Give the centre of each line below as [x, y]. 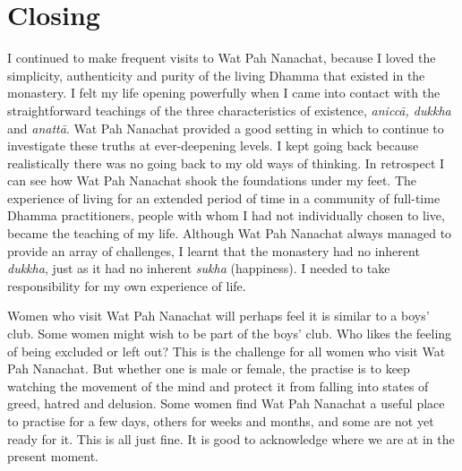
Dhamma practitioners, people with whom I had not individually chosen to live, [226, 215]
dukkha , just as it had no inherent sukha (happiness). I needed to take [199, 268]
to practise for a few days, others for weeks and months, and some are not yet [221, 421]
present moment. [53, 456]
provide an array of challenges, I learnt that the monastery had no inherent [214, 250]
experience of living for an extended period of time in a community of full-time [224, 197]
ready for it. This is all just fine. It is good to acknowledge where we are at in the [231, 438]
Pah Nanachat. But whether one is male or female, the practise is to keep [209, 368]
